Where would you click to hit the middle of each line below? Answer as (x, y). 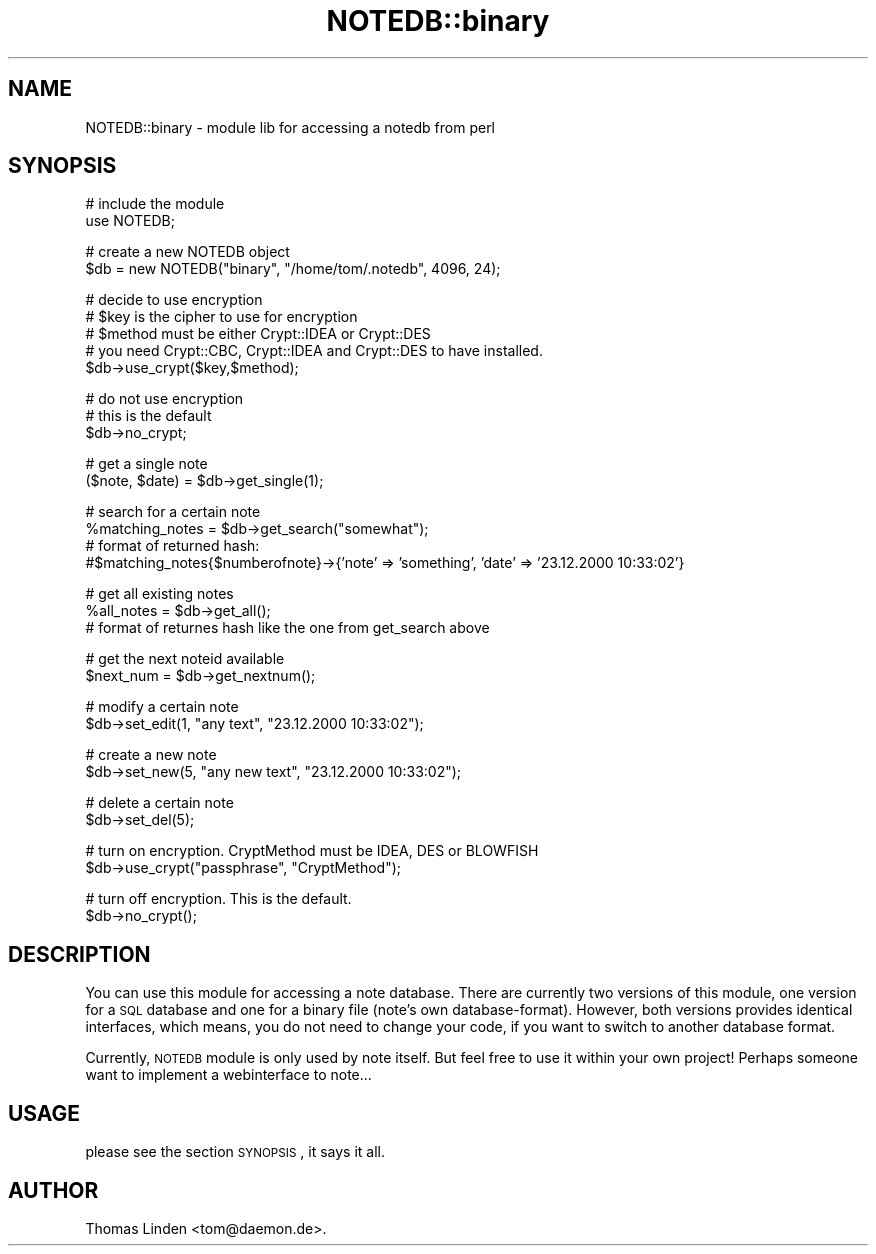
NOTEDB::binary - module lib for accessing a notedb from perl (290, 127)
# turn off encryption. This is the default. (218, 899)
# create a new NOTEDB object (187, 252)
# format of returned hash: (172, 546)
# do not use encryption (164, 399)
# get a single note (146, 464)
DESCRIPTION (79, 954)
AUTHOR (53, 1190)
